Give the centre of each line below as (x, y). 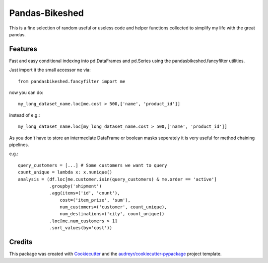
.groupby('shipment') (75, 186)
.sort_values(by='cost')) (81, 228)
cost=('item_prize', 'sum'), (95, 200)
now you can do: (26, 92)
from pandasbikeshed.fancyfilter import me (72, 81)
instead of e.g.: (25, 115)
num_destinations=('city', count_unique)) (112, 214)
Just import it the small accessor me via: (50, 70)
